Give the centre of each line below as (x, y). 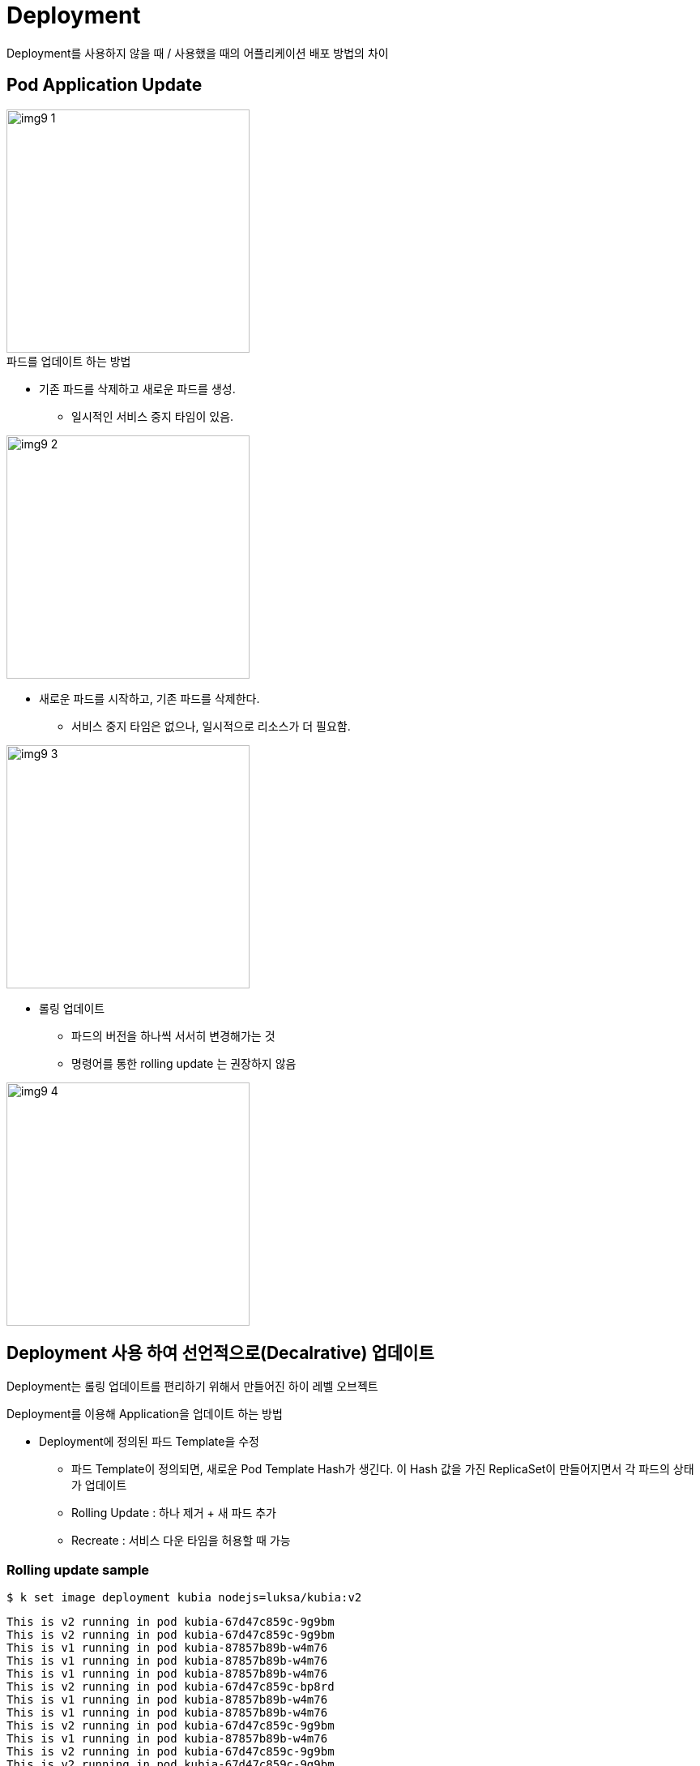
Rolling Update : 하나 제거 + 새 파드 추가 (174, 1513)
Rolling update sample (78, 1569)
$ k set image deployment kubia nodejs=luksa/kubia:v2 (184, 1598)
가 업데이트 (99, 1485)
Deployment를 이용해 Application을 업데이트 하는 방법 (145, 1414)
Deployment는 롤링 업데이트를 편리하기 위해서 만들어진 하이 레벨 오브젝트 (192, 1387)
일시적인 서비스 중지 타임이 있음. (153, 416)
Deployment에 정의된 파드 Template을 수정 (149, 1442)
